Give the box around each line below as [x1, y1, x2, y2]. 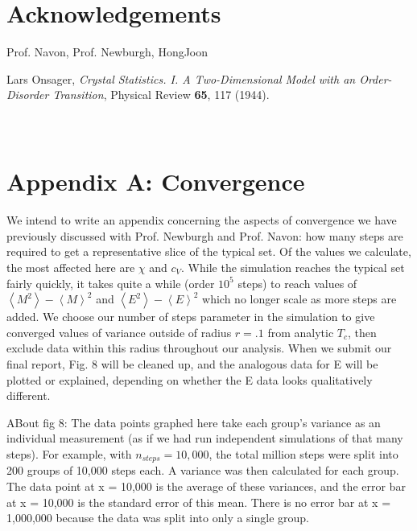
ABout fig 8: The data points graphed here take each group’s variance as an [6, 414, 381, 430]
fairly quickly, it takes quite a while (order [6, 274, 215, 291]
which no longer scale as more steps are [202, 290, 397, 307]
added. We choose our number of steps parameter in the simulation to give [6, 308, 375, 325]
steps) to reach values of [237, 274, 357, 291]
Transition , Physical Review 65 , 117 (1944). [52, 86, 270, 103]
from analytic [267, 323, 334, 340]
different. [6, 387, 51, 404]
